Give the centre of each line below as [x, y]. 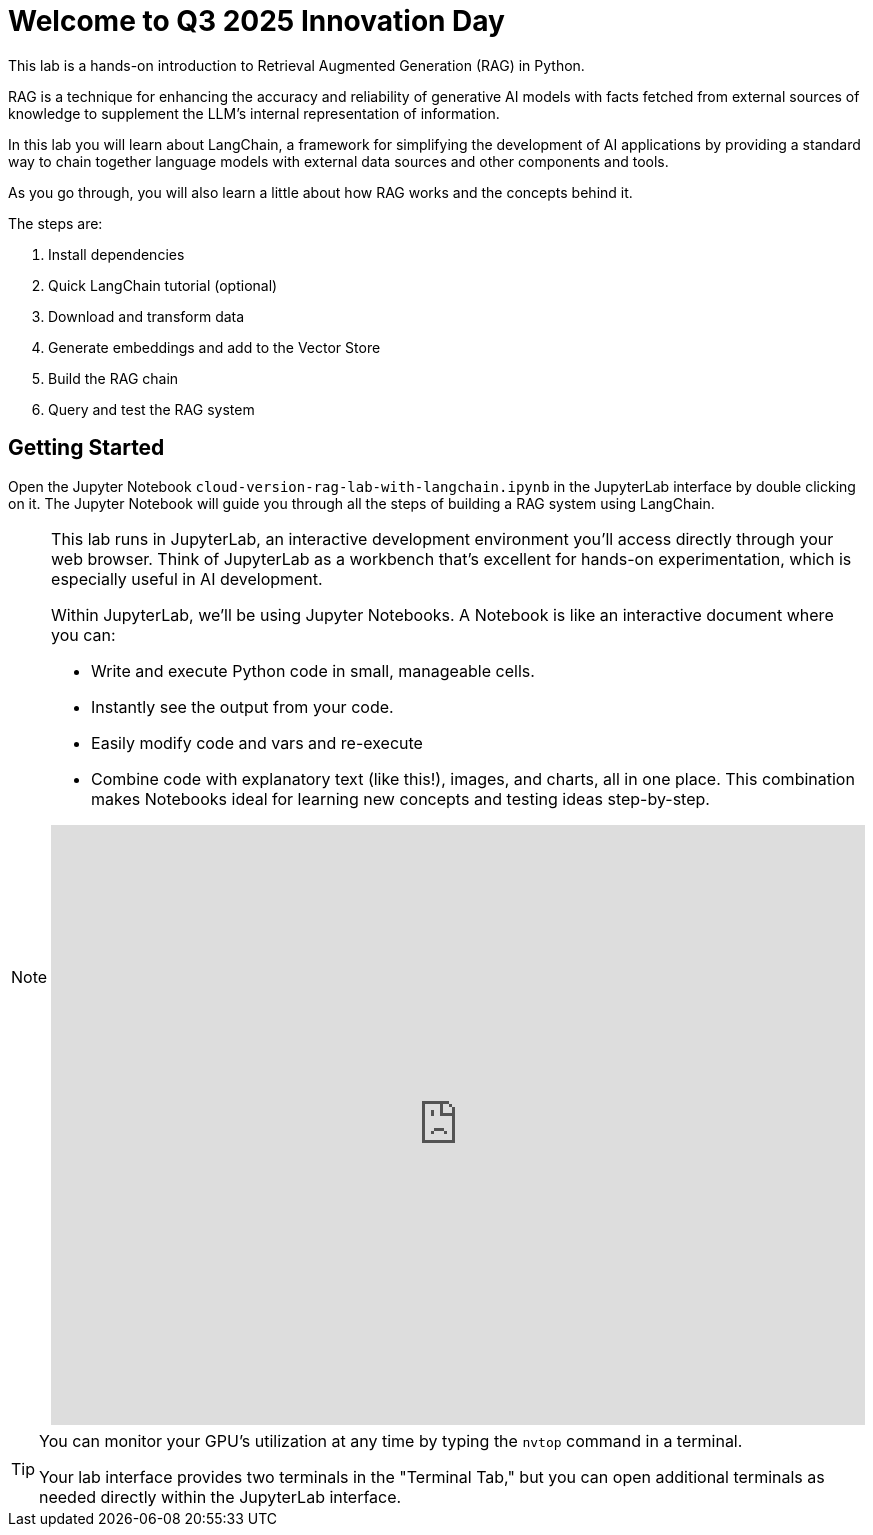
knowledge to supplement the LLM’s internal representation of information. [254, 113]
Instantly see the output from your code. [242, 706]
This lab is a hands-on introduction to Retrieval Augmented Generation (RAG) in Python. [296, 65]
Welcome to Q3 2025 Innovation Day [256, 21]
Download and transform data [146, 316]
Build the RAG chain [113, 378]
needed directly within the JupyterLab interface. [220, 1496]
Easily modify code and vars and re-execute [257, 742]
